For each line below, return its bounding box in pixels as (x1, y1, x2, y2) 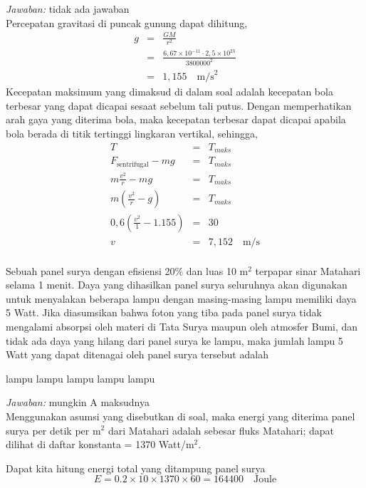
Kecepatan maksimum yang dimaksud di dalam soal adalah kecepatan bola (6, 84, 333, 99)
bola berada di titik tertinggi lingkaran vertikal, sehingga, (6, 125, 258, 140)
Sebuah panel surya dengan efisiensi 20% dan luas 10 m (6, 263, 249, 278)
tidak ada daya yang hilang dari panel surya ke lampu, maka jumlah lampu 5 (6, 333, 343, 348)
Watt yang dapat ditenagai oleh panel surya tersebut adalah (6, 347, 268, 362)
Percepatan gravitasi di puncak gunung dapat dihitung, (6, 15, 248, 30)
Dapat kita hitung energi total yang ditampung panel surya (6, 460, 266, 475)
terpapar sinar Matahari (255, 263, 361, 278)
